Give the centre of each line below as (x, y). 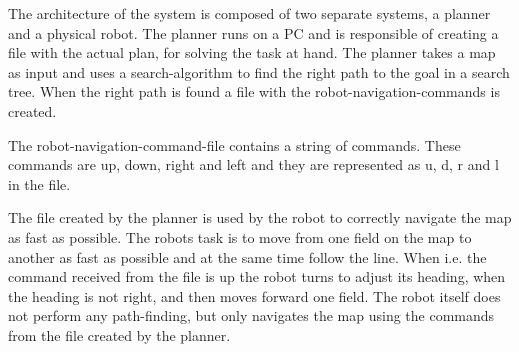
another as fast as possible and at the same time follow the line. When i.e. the (247, 256)
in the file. (39, 183)
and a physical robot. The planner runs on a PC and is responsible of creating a (253, 32)
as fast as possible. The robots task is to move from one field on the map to (240, 236)
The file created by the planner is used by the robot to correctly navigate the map (260, 217)
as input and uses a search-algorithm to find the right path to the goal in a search (259, 71)
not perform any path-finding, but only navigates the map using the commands (251, 315)
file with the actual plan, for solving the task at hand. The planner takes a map (252, 52)
